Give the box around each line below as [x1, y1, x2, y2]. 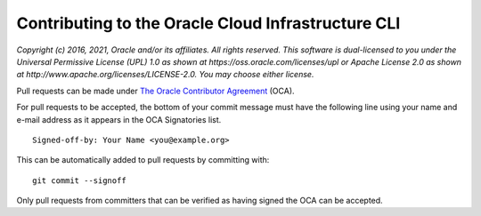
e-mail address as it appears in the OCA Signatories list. [16, 114, 222, 124]
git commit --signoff [32, 175, 126, 186]
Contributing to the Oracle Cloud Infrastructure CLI [16, 13, 401, 33]
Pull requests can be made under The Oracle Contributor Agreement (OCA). [16, 85, 295, 96]
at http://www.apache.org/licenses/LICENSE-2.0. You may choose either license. [16, 69, 314, 80]
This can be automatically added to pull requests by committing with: [16, 155, 270, 165]
